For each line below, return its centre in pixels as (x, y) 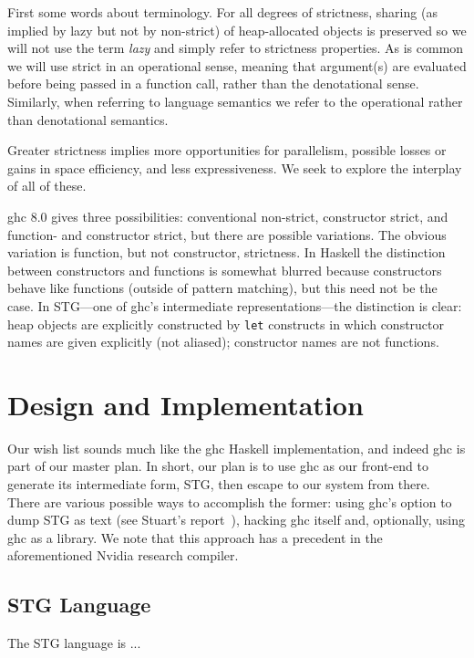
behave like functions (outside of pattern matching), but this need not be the (222, 288)
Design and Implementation (185, 404)
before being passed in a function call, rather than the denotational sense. (213, 84)
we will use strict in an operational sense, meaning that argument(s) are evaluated (237, 65)
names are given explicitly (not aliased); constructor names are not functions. (223, 342)
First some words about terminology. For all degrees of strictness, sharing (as (222, 12)
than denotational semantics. (88, 119)
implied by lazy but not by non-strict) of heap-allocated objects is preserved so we (237, 30)
